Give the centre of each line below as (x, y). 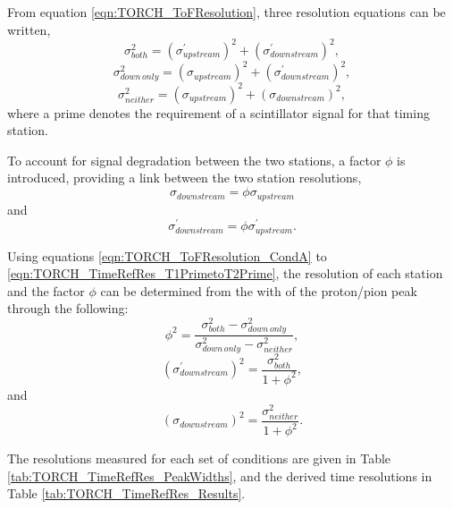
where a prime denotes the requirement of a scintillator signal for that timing (218, 112)
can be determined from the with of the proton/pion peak (259, 290)
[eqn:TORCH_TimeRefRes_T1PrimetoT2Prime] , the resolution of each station (225, 273)
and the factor (46, 290)
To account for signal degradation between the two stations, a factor (194, 160)
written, (29, 29)
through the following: (68, 308)
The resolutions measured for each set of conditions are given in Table (199, 458)
